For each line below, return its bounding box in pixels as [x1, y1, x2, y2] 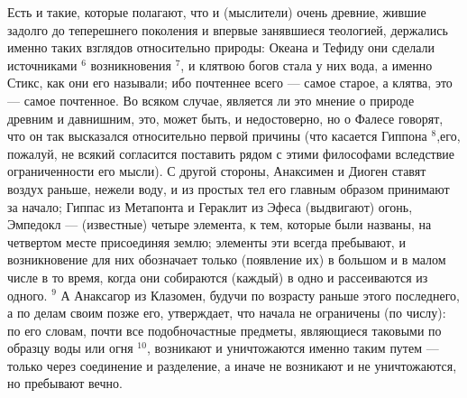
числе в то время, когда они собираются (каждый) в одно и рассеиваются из [7, 267, 428, 286]
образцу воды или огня [7, 338, 133, 357]
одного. [7, 285, 48, 304]
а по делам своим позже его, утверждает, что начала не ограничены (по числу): [7, 303, 446, 322]
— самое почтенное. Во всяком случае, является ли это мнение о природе [7, 90, 415, 109]
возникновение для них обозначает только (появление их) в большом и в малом [7, 250, 446, 269]
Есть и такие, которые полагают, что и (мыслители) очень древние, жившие [7, 3, 426, 21]
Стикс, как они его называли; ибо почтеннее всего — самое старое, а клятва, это [7, 73, 453, 92]
